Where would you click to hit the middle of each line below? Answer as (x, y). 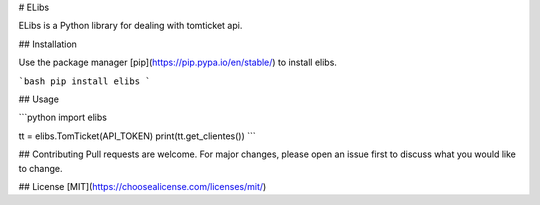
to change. (40, 168)
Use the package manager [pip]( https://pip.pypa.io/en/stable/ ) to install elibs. (177, 62)
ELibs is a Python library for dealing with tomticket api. (130, 26)
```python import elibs (62, 117)
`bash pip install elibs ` (84, 81)
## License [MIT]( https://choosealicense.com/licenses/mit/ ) (142, 186)
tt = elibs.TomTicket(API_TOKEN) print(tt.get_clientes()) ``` (137, 136)
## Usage (39, 99)
